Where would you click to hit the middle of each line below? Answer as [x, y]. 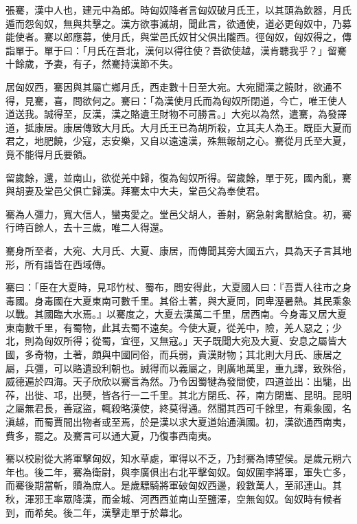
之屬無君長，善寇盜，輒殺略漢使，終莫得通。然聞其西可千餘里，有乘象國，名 [178, 408]
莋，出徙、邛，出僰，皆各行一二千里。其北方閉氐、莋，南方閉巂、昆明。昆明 [178, 394]
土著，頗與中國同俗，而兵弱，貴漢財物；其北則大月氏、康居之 [202, 354]
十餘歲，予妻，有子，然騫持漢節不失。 [92, 64]
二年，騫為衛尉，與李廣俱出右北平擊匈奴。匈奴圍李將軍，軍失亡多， [197, 471]
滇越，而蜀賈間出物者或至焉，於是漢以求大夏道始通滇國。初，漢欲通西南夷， [178, 422]
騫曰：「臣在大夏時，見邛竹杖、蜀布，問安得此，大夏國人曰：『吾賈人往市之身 [178, 287]
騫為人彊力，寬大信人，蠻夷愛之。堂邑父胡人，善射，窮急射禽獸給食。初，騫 [178, 214]
